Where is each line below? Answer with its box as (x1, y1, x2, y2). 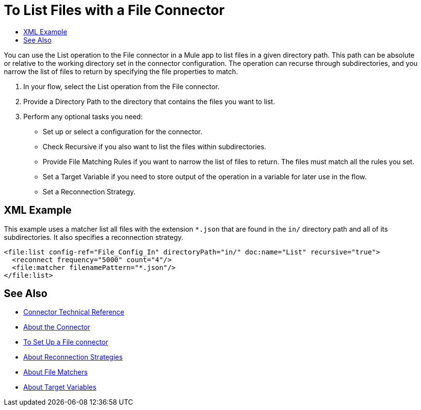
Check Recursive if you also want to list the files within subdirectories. (43, 142, 266, 151)
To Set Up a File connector (23, 338, 109, 347)
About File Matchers (23, 368, 88, 377)
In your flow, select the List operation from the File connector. (23, 82, 220, 91)
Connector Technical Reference (23, 308, 125, 316)
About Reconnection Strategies (23, 353, 123, 362)
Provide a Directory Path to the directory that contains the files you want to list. (23, 97, 275, 106)
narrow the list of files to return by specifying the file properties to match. (4, 67, 238, 76)
